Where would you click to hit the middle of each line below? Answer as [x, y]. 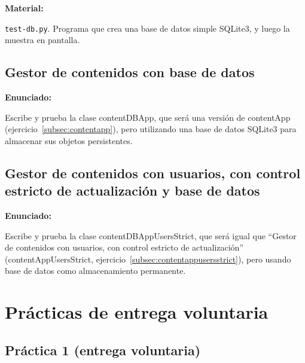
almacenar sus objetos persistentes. [69, 140]
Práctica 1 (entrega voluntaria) [103, 350]
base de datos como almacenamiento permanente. [95, 271]
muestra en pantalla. [42, 40]
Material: [24, 8]
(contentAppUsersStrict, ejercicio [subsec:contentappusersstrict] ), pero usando [148, 259]
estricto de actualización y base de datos [132, 190]
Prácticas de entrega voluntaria [137, 312]
